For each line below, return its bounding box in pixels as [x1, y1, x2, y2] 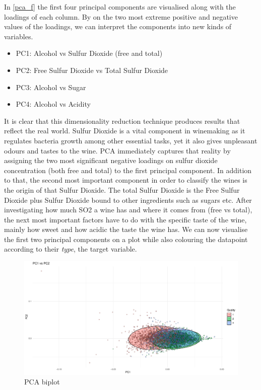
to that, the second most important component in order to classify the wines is [4, 175, 247, 185]
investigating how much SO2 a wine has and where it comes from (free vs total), [4, 204, 252, 215]
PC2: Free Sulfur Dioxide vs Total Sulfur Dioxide [16, 64, 168, 75]
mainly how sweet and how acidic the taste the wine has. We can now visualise [4, 224, 248, 235]
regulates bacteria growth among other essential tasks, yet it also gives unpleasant [4, 135, 257, 145]
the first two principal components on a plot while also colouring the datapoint [4, 233, 248, 244]
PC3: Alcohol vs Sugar [16, 82, 86, 92]
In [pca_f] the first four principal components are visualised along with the [4, 2, 236, 12]
